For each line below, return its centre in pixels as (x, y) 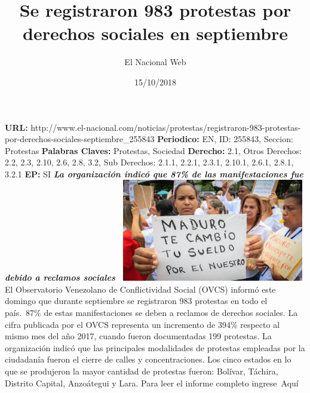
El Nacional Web (155, 62)
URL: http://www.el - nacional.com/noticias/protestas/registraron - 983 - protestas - (153, 127)
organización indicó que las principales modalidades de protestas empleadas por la (155, 347)
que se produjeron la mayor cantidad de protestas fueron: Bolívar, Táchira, (142, 371)
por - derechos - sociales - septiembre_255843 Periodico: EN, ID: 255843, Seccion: (149, 139)
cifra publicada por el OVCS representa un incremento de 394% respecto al (142, 324)
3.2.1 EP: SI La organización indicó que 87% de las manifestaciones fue (154, 174)
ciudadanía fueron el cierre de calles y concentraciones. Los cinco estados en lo (148, 359)
